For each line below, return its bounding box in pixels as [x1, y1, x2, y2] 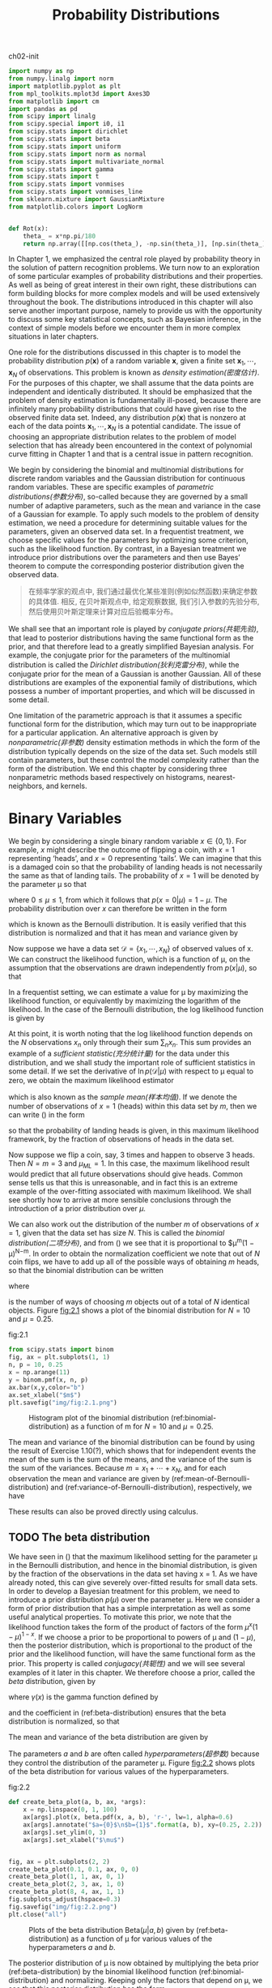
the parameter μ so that [8, 879, 87, 889]
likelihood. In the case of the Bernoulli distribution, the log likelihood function [8, 1004, 264, 1014]
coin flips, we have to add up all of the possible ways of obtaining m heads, [8, 1257, 260, 1266]
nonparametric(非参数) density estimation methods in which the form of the [8, 737, 261, 747]
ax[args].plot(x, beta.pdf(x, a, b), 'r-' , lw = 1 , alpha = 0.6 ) [23, 1814, 233, 1822]
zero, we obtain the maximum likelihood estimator [8, 1076, 174, 1086]
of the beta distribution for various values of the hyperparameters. [8, 1767, 229, 1776]
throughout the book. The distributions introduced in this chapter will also [8, 298, 253, 307]
